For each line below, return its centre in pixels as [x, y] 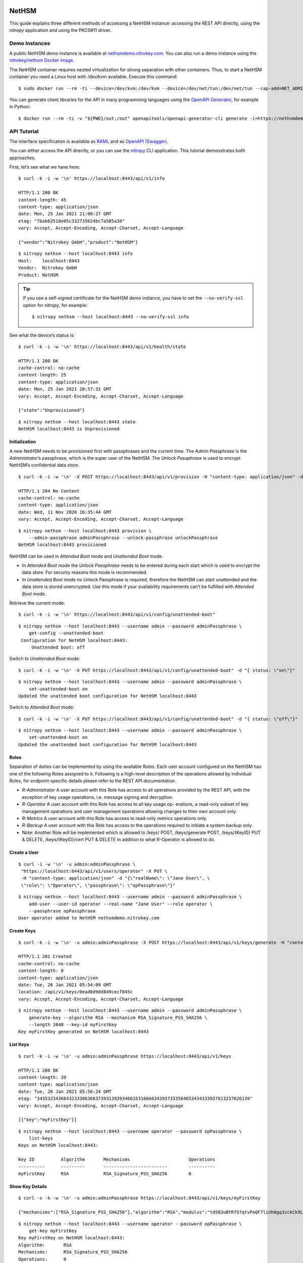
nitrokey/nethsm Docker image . [42, 60]
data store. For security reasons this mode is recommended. [85, 572]
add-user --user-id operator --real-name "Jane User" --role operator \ [121, 904]
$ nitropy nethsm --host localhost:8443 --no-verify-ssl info [111, 317]
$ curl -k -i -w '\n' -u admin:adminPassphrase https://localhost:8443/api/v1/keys [125, 1056]
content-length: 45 [42, 200]
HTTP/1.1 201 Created [45, 957]
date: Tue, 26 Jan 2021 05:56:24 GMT [65, 1091]
